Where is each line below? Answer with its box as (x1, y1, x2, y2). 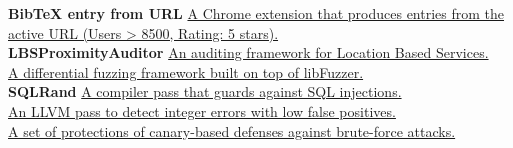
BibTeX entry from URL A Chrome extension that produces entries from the (8, 3, 505, 23)
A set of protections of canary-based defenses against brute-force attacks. (8, 120, 456, 141)
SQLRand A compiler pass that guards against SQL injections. (8, 81, 402, 102)
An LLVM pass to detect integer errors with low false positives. (8, 100, 396, 121)
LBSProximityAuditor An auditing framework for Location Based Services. (8, 42, 489, 63)
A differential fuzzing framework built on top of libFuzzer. (8, 61, 364, 82)
